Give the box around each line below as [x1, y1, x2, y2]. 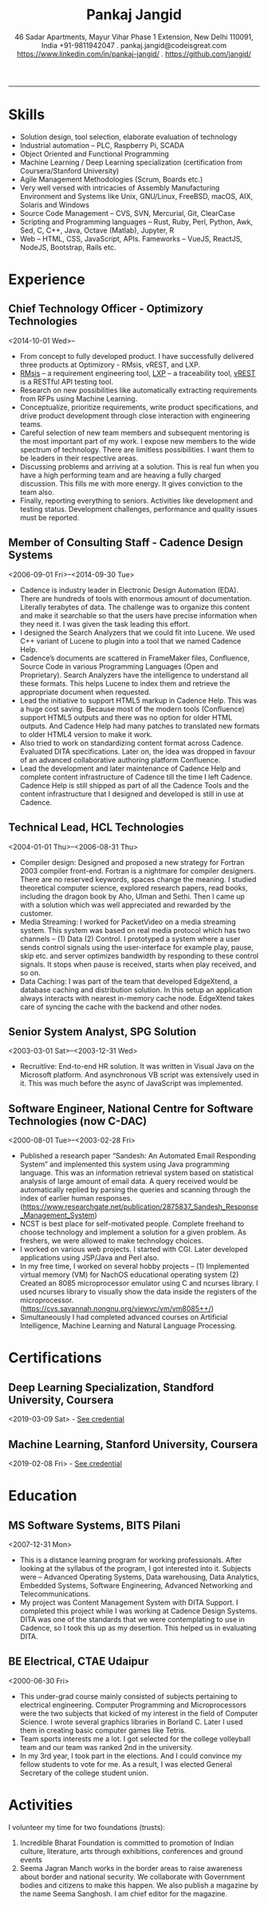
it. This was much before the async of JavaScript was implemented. [19, 1079, 243, 1088]
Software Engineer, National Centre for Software [8, 1102, 254, 1115]
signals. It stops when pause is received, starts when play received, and [19, 959, 257, 969]
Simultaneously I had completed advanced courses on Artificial [19, 1313, 228, 1322]
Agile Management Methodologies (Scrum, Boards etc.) [19, 174, 203, 184]
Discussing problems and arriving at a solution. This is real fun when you [19, 461, 259, 471]
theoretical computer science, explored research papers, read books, [19, 883, 249, 892]
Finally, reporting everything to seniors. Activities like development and [19, 496, 254, 505]
